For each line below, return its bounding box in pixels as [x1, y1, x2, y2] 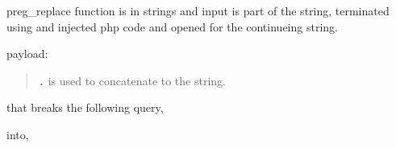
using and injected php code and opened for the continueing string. [6, 18, 338, 35]
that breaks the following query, [6, 99, 164, 116]
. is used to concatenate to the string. [38, 72, 226, 88]
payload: [6, 45, 48, 62]
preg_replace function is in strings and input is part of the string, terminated [6, 2, 390, 18]
